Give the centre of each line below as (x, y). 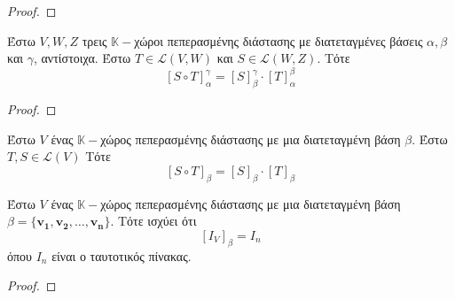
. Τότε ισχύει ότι (153, 221)
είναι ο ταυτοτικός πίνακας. (122, 255)
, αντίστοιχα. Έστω (82, 58)
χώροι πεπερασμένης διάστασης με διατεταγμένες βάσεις (278, 40)
